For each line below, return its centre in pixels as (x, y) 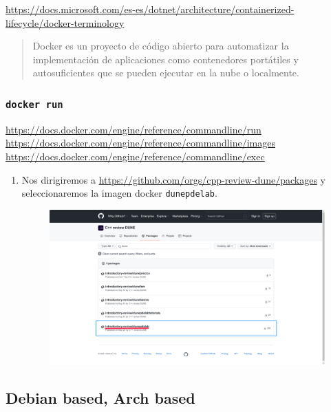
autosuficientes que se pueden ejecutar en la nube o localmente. (166, 73)
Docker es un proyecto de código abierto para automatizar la (161, 46)
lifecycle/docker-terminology (65, 22)
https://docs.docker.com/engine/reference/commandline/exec (135, 156)
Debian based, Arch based (100, 397)
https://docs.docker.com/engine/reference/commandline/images (140, 143)
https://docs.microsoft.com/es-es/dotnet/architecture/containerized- (150, 9)
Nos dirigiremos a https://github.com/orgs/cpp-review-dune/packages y (173, 179)
